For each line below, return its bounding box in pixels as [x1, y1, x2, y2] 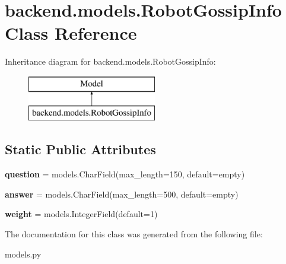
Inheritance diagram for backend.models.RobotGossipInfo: [5, 55, 216, 68]
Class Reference [5, 21, 137, 45]
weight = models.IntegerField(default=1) [5, 208, 158, 220]
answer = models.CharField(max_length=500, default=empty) [5, 187, 239, 200]
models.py [5, 247, 42, 260]
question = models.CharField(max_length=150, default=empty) [5, 168, 245, 180]
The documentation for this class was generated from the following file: [5, 228, 263, 240]
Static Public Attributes [5, 140, 156, 158]
